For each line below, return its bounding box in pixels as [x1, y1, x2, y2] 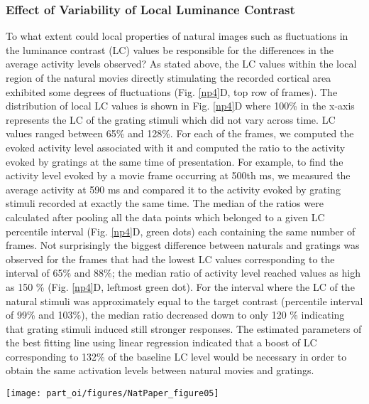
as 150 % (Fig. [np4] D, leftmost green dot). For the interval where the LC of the [6, 279, 355, 294]
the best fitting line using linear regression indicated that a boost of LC [6, 335, 317, 350]
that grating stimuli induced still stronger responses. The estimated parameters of [6, 321, 362, 336]
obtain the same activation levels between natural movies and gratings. [6, 363, 314, 378]
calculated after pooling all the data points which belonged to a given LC [6, 209, 325, 224]
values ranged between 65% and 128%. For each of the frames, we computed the [6, 126, 354, 141]
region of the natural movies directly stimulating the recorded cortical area [6, 70, 331, 85]
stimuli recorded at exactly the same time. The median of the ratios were [6, 196, 324, 211]
